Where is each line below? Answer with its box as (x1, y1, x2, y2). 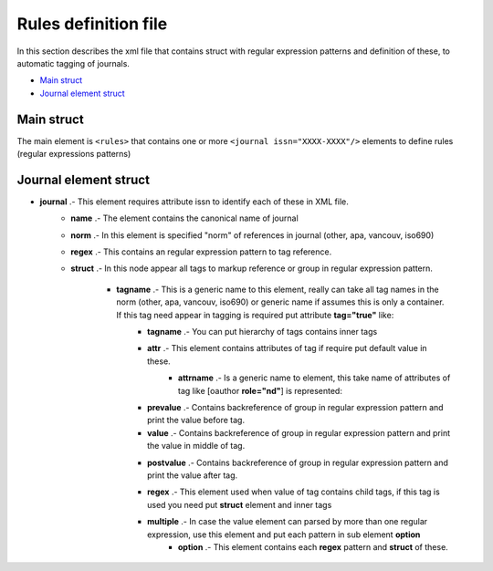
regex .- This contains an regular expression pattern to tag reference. (70, 246, 332, 257)
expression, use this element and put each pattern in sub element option (147, 529, 421, 540)
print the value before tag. (147, 415, 246, 426)
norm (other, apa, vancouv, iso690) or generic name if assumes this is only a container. (116, 296, 445, 307)
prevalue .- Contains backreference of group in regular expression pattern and (147, 402, 444, 412)
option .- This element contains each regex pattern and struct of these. (178, 541, 449, 552)
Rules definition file (16, 14, 168, 34)
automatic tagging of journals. (16, 57, 130, 68)
